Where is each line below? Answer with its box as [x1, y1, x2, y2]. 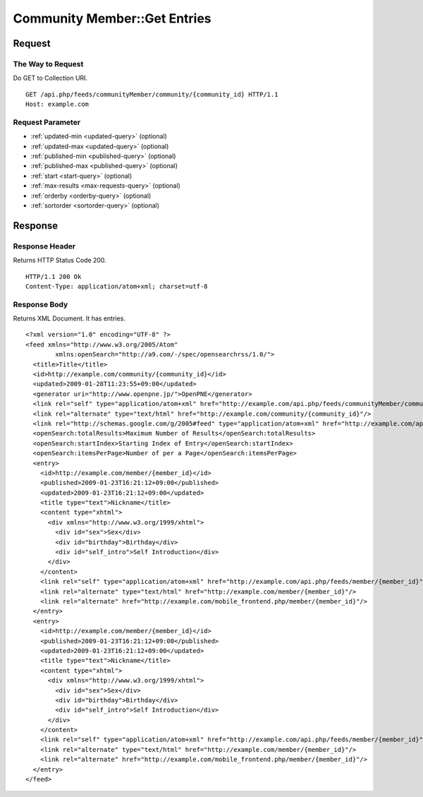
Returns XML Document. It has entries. [13, 314, 126, 323]
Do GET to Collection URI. [13, 74, 88, 83]
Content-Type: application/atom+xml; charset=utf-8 [25, 282, 208, 290]
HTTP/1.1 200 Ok [25, 272, 82, 280]
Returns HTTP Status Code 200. [13, 256, 107, 265]
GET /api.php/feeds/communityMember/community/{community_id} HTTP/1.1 [25, 90, 278, 98]
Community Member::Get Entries [13, 11, 211, 26]
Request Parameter [13, 117, 81, 127]
